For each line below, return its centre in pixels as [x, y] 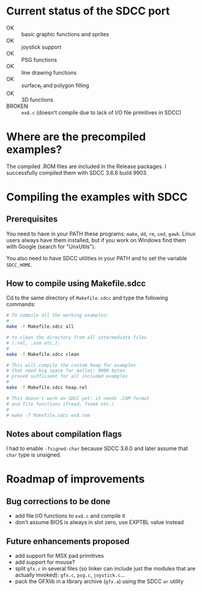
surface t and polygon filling [55, 86]
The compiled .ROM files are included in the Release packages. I [86, 166]
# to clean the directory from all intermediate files [77, 338]
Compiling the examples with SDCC [97, 197]
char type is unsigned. [34, 455]
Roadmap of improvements [75, 479]
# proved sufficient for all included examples [67, 377]
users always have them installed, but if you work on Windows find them [96, 240]
